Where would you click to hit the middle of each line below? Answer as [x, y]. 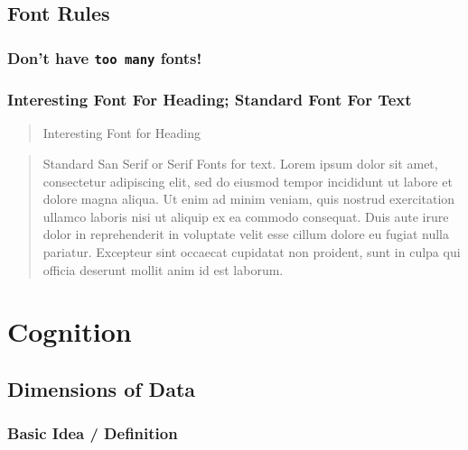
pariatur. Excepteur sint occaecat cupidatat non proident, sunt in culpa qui [252, 251]
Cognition [70, 331]
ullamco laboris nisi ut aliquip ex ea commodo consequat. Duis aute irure [246, 216]
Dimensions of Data [102, 388]
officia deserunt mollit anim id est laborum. [163, 269]
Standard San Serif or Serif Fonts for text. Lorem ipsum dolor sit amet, [240, 163]
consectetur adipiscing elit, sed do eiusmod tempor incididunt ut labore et [248, 181]
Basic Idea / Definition [93, 433]
